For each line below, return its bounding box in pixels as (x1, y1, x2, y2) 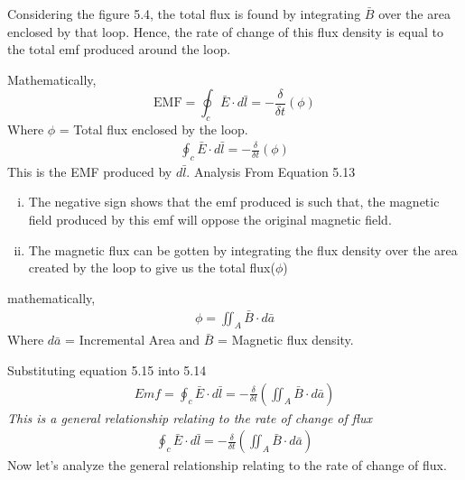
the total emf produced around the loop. (7, 40, 231, 59)
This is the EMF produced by (7, 162, 172, 180)
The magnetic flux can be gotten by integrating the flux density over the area (28, 240, 458, 259)
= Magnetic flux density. (218, 330, 354, 349)
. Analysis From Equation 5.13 (186, 162, 356, 180)
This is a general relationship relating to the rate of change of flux (7, 408, 373, 427)
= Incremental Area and (65, 330, 200, 349)
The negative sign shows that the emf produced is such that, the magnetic (28, 192, 440, 211)
